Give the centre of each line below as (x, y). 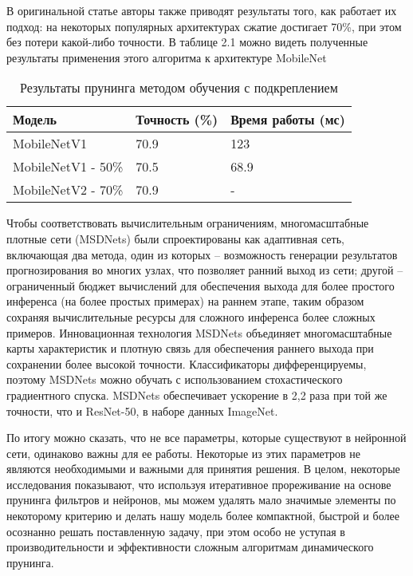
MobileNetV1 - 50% (68, 167)
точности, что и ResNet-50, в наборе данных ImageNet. (142, 410)
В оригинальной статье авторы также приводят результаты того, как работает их (202, 10)
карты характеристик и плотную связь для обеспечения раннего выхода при (190, 348)
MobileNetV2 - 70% (68, 190)
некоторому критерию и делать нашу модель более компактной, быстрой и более (203, 516)
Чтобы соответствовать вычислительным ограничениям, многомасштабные (188, 223)
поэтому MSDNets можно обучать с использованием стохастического (175, 379)
